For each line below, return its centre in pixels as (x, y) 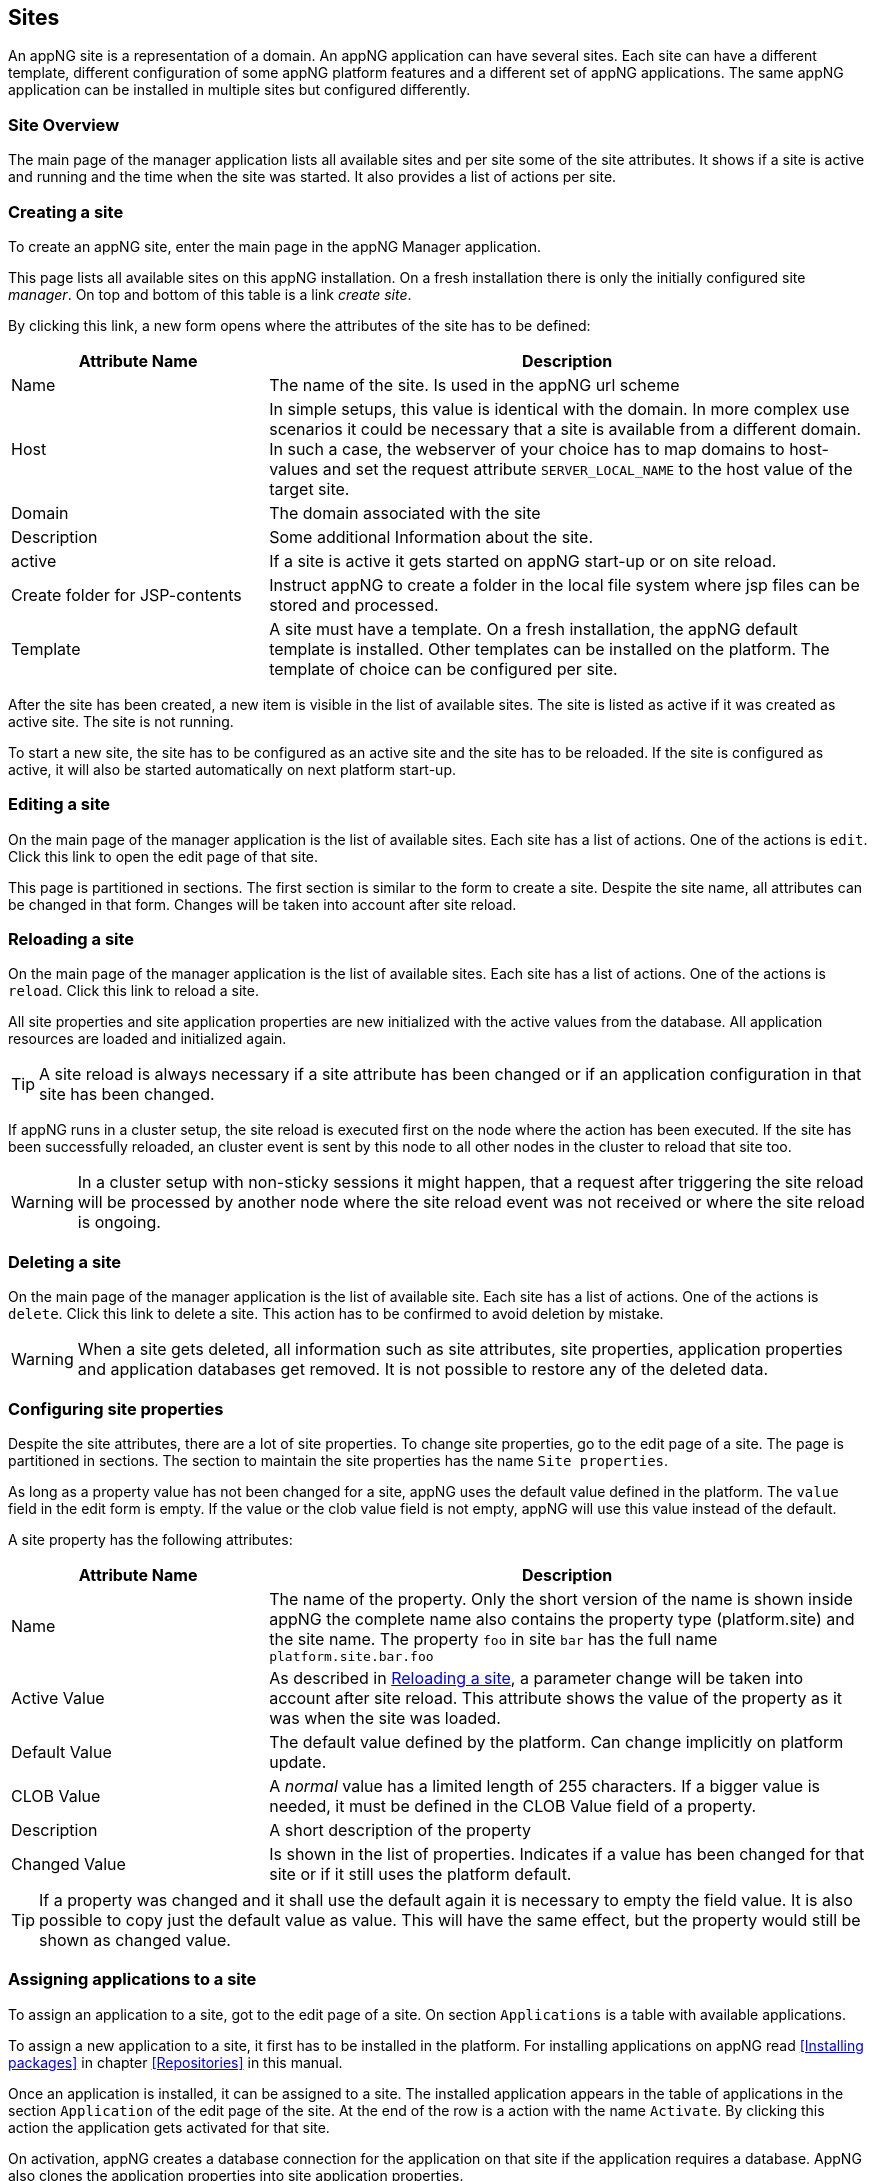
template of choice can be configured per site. (443, 668)
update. (298, 1761)
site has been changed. (127, 1094)
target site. (309, 488)
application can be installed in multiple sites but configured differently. (239, 90)
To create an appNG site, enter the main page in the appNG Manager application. (275, 246)
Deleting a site (65, 1261)
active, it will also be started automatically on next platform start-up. (232, 769)
